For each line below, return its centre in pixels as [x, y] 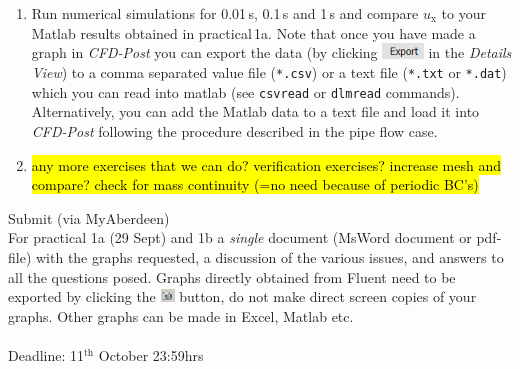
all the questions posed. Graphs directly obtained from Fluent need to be [232, 276]
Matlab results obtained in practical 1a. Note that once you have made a [253, 32]
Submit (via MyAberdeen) [89, 217]
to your [463, 13]
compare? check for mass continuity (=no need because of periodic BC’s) [255, 184]
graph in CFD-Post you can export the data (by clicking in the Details [271, 52]
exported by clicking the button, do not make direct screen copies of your [242, 296]
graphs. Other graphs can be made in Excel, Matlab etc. [181, 315]
